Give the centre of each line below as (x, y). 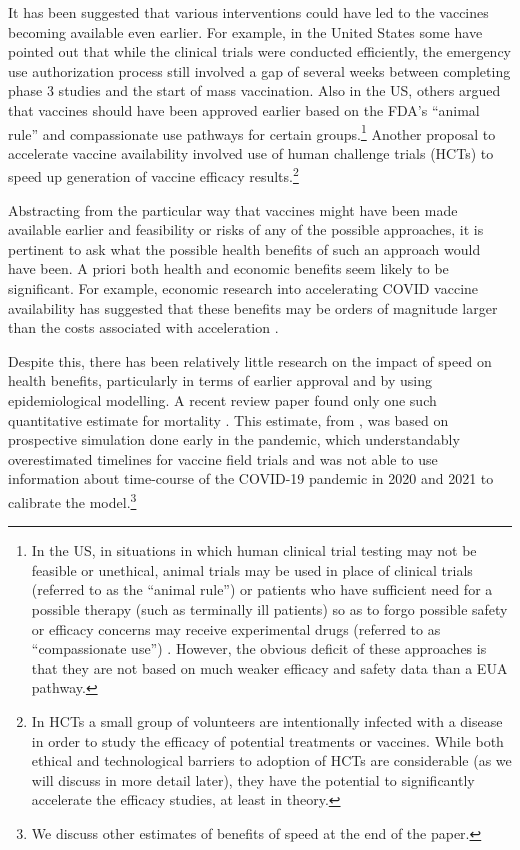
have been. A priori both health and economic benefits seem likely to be (228, 268)
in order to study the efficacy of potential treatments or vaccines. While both (267, 740)
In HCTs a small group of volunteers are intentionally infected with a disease (267, 720)
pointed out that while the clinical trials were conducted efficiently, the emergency (260, 51)
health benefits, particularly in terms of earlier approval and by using (220, 380)
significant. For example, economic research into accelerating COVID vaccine (243, 288)
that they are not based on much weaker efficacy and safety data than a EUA (269, 667)
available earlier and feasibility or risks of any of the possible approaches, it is (246, 229)
